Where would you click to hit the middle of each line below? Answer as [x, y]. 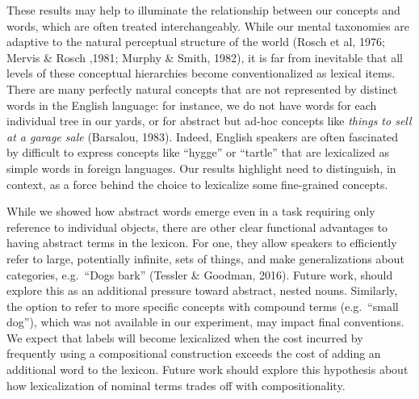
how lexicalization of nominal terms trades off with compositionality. [176, 385]
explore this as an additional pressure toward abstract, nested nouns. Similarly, [202, 290]
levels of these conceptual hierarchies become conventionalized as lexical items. [201, 73]
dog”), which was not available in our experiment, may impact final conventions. [205, 322]
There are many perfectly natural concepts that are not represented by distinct [202, 88]
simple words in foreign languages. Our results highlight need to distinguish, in [201, 168]
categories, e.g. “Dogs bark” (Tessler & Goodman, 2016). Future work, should [200, 274]
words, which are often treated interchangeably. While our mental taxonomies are [208, 25]
